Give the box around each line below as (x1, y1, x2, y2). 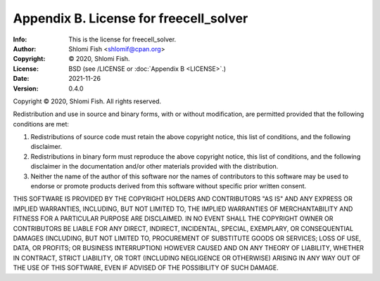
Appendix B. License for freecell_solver (13, 11, 248, 26)
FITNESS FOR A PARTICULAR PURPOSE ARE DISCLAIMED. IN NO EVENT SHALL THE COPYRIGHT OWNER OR (13, 214, 334, 223)
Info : (13, 35, 27, 44)
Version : (13, 84, 39, 93)
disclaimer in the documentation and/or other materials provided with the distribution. (30, 162, 279, 171)
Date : (13, 74, 30, 83)
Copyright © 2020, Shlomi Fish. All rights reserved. (13, 97, 162, 105)
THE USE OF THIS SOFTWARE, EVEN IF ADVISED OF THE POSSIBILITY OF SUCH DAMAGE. (13, 263, 279, 272)
